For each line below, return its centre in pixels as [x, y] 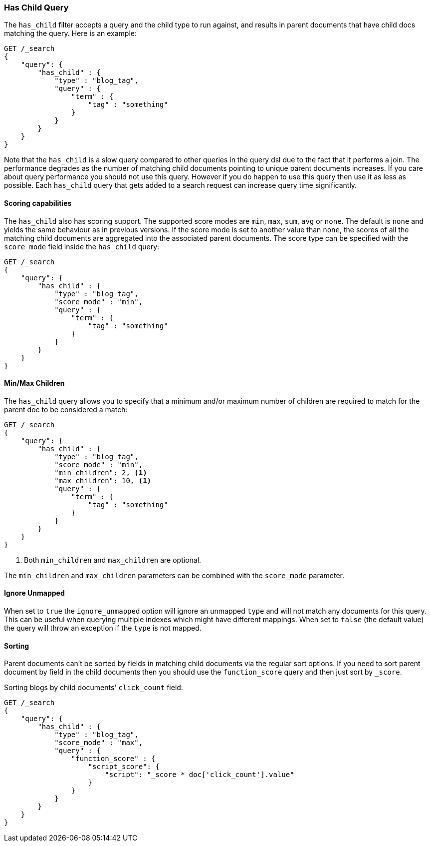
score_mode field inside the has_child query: [82, 246]
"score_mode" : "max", [99, 743]
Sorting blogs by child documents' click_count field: [94, 688]
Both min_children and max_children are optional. [113, 560]
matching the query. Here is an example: [70, 33]
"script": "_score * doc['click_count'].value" [200, 775]
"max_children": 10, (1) [103, 480]
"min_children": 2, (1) [101, 472]
